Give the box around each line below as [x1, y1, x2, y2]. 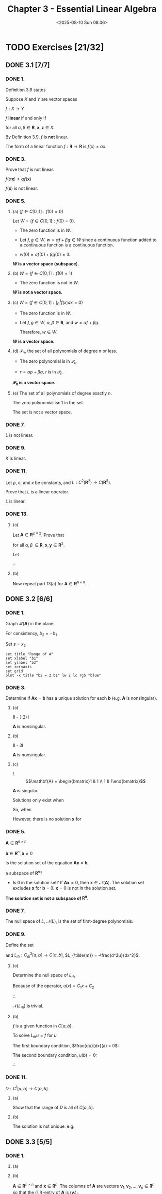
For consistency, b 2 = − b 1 [5, 631, 57, 637]
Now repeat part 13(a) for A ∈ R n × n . [12, 580, 87, 586]
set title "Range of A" [5, 652, 54, 656]
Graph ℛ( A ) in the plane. [5, 621, 55, 627]
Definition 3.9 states [5, 87, 46, 93]
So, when [12, 807, 32, 813]
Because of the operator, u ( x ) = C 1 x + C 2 [12, 983, 94, 989]
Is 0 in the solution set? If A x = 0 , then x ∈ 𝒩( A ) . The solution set [12, 879, 145, 885]
